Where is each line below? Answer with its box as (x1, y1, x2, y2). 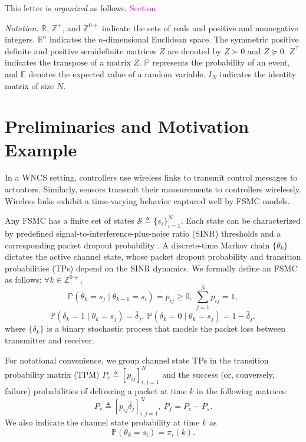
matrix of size (5, 79, 54, 91)
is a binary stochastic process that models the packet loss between (47, 322, 285, 335)
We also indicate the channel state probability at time (5, 416, 200, 428)
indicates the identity (219, 67, 297, 80)
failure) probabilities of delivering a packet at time (5, 385, 187, 397)
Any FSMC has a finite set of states (5, 214, 134, 227)
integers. (5, 33, 35, 45)
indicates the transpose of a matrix (5, 56, 131, 68)
